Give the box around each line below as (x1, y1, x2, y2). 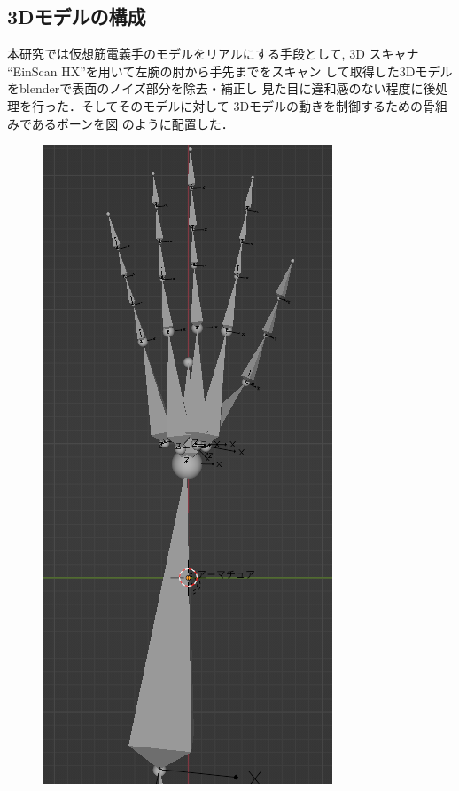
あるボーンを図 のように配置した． (31, 114, 234, 132)
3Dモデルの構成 (7, 3, 146, 30)
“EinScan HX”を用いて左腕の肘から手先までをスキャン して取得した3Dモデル (7, 61, 453, 80)
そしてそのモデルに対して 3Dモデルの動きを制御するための (81, 96, 424, 115)
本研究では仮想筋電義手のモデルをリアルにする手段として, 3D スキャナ (7, 44, 419, 63)
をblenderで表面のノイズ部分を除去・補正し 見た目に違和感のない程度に (7, 79, 424, 98)
